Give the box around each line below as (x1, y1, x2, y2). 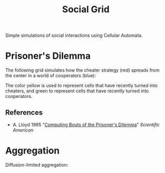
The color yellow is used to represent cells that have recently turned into (5, 83, 158, 89)
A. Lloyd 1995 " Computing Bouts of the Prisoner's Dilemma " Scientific (12, 121, 160, 128)
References (5, 108, 43, 117)
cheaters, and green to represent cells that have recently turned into (5, 88, 149, 94)
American (12, 127, 34, 133)
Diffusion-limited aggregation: (5, 162, 68, 168)
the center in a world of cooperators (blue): (5, 72, 96, 79)
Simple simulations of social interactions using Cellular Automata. (5, 32, 143, 39)
